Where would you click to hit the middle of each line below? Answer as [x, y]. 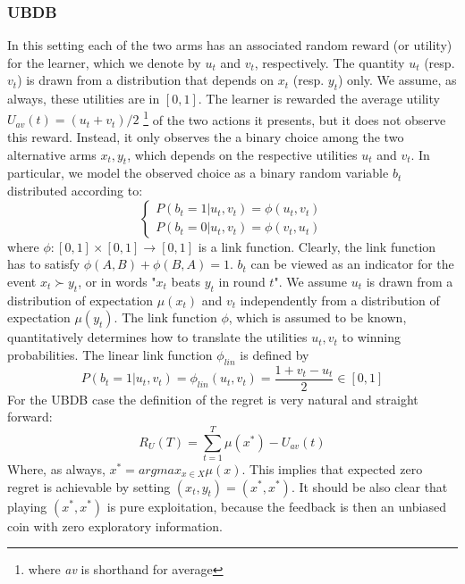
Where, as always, [56, 468]
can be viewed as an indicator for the [352, 264]
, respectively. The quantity [330, 62]
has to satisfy [44, 264]
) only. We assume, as [397, 80]
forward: [30, 417]
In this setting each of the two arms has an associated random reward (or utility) [230, 45]
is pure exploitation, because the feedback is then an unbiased [276, 506]
